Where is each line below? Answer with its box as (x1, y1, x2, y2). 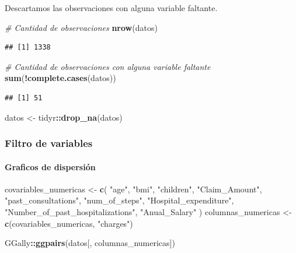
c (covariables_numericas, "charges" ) (5, 217, 133, 229)
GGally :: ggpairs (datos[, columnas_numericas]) (5, 237, 175, 249)
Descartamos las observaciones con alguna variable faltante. (5, 2, 218, 13)
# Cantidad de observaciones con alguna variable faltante (5, 60, 211, 72)
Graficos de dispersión (5, 160, 96, 173)
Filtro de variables (5, 136, 93, 150)
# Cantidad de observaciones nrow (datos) (5, 21, 158, 33)
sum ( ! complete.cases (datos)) (5, 72, 116, 84)
